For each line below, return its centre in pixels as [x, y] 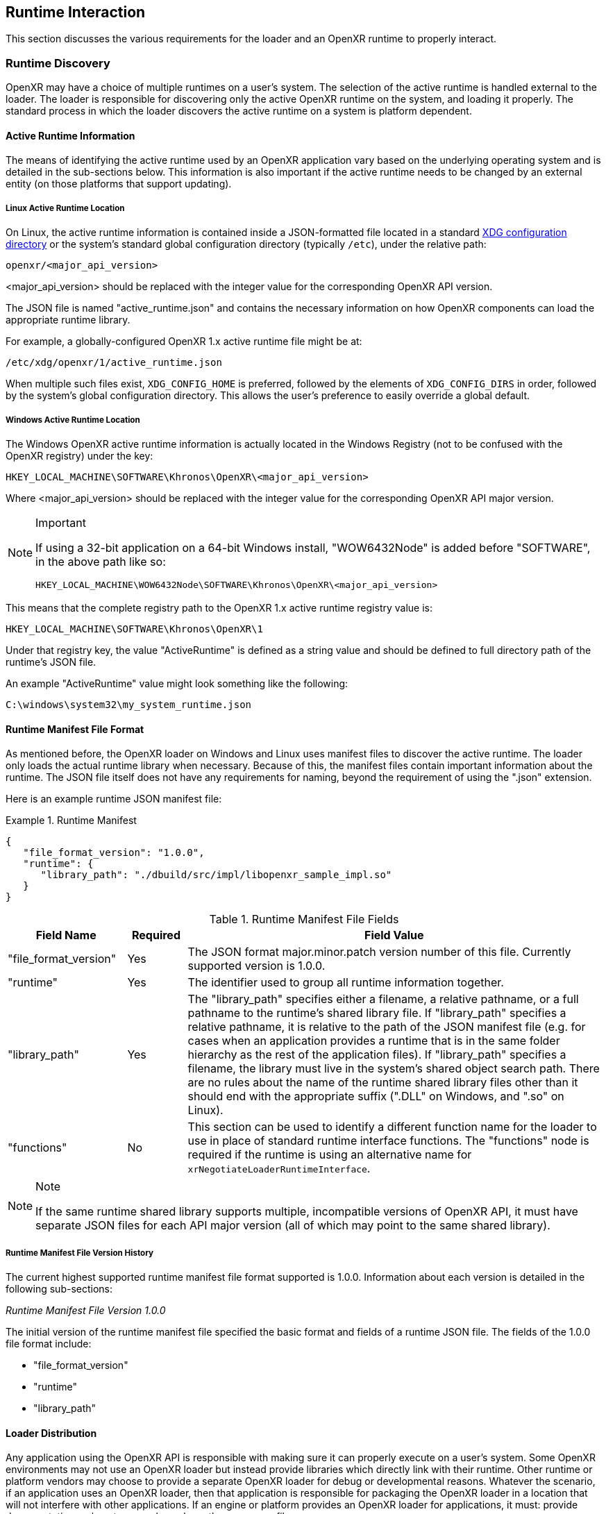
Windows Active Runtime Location [73, 420]
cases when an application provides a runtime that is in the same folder [374, 1041]
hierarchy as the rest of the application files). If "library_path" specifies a [377, 1055]
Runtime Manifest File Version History [80, 1253]
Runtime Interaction [76, 12]
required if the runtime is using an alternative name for [330, 1155]
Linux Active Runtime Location [65, 208]
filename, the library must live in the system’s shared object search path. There [394, 1069]
